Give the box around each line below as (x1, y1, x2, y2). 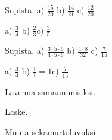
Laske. (5, 105, 28, 118)
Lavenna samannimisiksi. (5, 85, 96, 98)
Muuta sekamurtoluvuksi (5, 125, 96, 138)
